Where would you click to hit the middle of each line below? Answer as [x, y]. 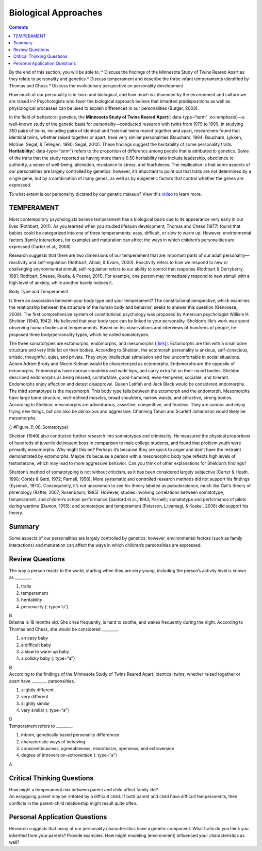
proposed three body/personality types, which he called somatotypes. [79, 334]
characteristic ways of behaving [53, 742]
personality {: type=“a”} [45, 606]
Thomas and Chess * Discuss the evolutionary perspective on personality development [96, 85]
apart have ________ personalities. [42, 681]
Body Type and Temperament [39, 292]
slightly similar [35, 703]
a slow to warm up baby [45, 651]
